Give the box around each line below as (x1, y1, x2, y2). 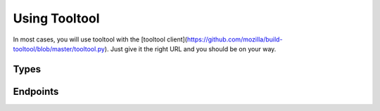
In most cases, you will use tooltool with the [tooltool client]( (13, 35, 188, 44)
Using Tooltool (13, 11, 100, 26)
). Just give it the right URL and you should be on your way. (104, 44, 277, 53)
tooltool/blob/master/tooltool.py (13, 44, 106, 53)
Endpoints (13, 85, 59, 98)
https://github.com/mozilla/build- (186, 35, 283, 44)
